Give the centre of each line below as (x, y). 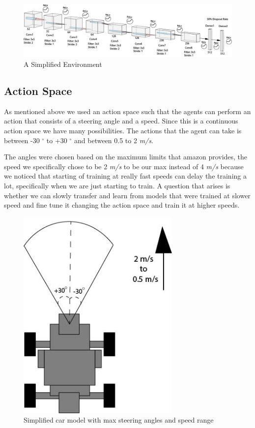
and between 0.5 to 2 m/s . (114, 140)
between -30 (22, 140)
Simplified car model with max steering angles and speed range (119, 420)
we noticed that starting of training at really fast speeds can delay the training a (125, 176)
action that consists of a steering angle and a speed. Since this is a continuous (121, 121)
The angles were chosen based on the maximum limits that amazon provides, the (126, 157)
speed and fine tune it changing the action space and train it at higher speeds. (122, 205)
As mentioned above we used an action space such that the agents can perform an (127, 111)
